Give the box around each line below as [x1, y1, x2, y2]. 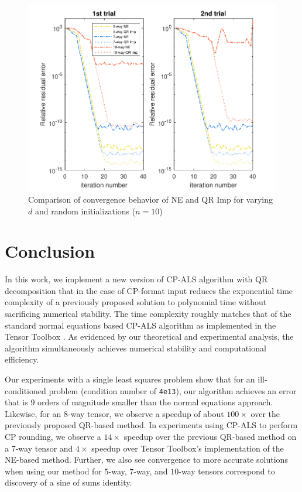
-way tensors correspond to [179, 464, 275, 477]
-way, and [133, 464, 168, 477]
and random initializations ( [35, 204, 136, 217]
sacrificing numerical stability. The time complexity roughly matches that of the [5, 307, 291, 320]
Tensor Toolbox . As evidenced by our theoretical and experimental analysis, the [5, 330, 294, 343]
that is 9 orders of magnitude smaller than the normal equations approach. [5, 396, 273, 408]
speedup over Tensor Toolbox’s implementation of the [91, 442, 284, 454]
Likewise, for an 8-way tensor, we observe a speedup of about [5, 407, 224, 419]
